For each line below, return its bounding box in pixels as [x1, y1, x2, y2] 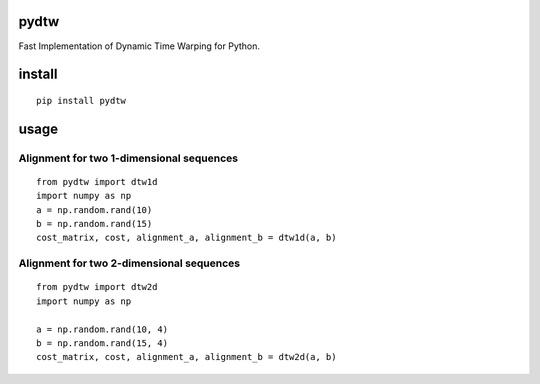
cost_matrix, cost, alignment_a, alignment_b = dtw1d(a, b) [36, 232, 337, 244]
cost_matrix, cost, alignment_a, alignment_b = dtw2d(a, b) [36, 351, 337, 363]
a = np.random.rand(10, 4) [36, 323, 169, 335]
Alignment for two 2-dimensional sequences [18, 256, 241, 270]
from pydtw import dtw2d [36, 281, 158, 293]
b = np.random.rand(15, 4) [36, 337, 169, 349]
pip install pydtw [36, 95, 127, 106]
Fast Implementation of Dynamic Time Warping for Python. [18, 40, 260, 52]
